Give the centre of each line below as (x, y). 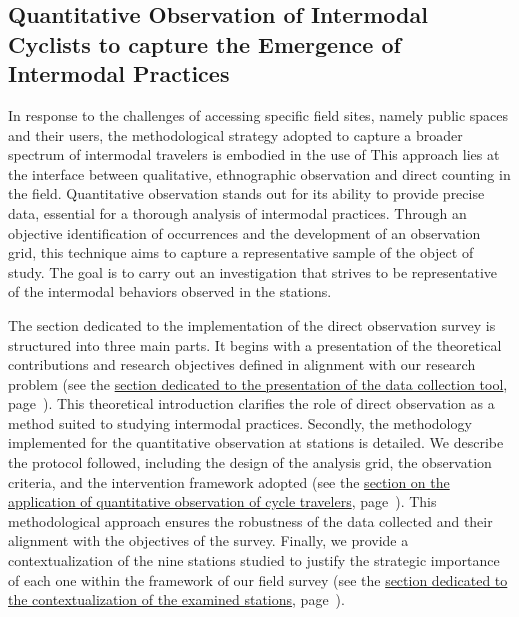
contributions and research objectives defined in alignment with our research (242, 364)
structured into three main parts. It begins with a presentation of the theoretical (255, 344)
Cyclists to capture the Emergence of (204, 43)
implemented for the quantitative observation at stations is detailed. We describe (256, 442)
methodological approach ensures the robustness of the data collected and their (250, 520)
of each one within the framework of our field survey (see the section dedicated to (258, 579)
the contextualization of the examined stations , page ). (176, 599)
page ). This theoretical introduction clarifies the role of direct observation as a (251, 403)
